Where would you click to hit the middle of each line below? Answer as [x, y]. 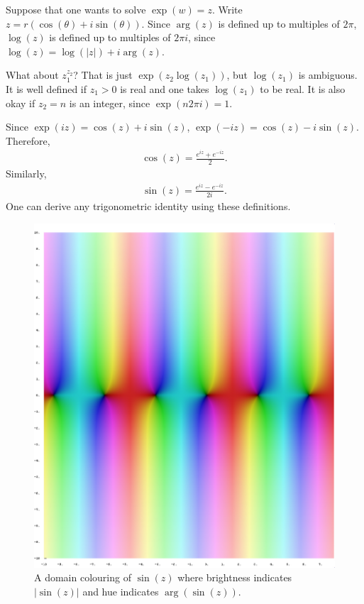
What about [32, 75]
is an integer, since [110, 103]
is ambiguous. [328, 75]
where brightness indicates [235, 577]
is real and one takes [165, 88]
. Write [227, 9]
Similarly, [26, 174]
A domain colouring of [83, 577]
